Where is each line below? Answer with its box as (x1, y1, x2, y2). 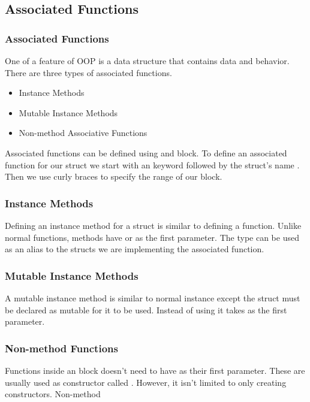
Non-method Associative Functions (19, 126, 148, 139)
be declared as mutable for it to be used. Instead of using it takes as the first (5, 303, 287, 316)
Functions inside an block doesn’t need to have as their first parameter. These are (5, 364, 305, 376)
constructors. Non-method (5, 388, 101, 400)
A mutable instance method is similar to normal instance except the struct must (5, 291, 300, 304)
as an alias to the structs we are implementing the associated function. (5, 243, 264, 255)
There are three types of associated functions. (5, 66, 172, 78)
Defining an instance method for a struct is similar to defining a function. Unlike (5, 219, 302, 231)
